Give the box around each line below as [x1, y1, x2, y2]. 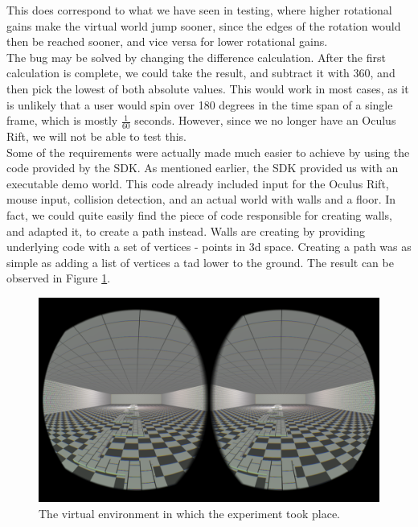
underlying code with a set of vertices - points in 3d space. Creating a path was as [6, 238, 412, 255]
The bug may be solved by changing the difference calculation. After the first [6, 48, 386, 65]
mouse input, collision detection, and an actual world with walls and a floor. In [6, 191, 396, 208]
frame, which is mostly [6, 112, 118, 129]
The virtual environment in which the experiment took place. [39, 504, 341, 521]
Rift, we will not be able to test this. [6, 127, 186, 144]
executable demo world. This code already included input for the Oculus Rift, [6, 175, 389, 191]
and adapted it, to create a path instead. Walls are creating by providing [6, 222, 366, 239]
